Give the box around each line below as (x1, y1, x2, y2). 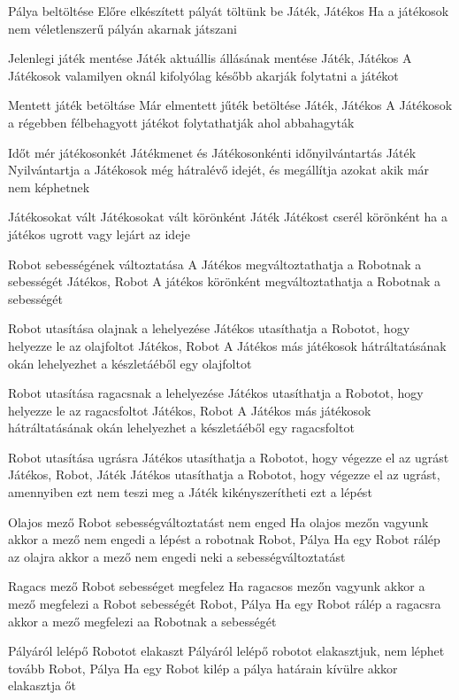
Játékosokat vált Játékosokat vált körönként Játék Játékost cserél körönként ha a (8, 207, 448, 226)
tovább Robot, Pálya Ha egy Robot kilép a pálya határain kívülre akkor (8, 658, 398, 677)
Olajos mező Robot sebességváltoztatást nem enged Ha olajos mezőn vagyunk (8, 512, 429, 531)
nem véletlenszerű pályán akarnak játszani (8, 19, 237, 37)
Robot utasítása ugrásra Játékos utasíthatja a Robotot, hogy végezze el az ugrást (8, 447, 449, 466)
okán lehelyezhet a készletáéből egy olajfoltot (8, 354, 252, 372)
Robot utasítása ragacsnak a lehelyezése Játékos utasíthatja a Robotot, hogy (8, 384, 424, 402)
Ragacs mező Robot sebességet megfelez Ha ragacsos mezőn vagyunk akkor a (8, 577, 425, 595)
